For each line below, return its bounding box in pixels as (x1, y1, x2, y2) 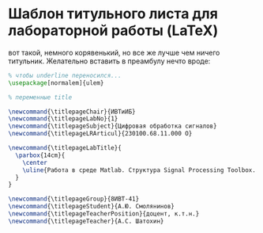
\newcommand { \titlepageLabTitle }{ (8, 144, 122, 152)
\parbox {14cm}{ (15, 151, 66, 159)
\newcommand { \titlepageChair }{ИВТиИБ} (8, 108, 136, 116)
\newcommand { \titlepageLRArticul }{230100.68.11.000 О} (8, 130, 193, 138)
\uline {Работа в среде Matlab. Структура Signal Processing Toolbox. (22, 166, 257, 174)
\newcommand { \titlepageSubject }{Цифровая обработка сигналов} (8, 122, 217, 131)
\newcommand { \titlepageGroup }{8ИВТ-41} (8, 195, 140, 203)
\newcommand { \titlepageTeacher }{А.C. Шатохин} (8, 217, 164, 225)
